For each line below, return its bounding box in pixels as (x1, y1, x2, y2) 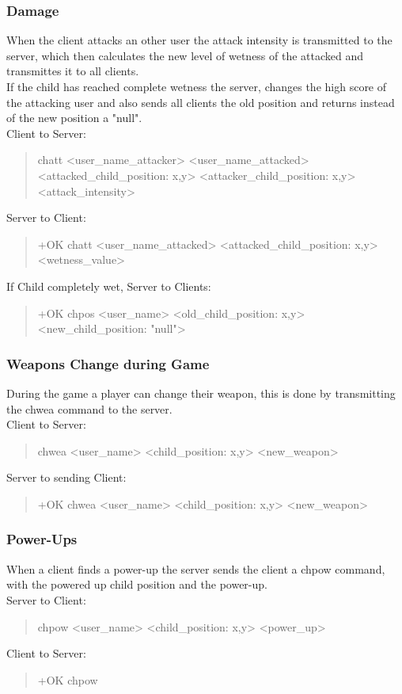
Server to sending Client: (6, 469, 127, 486)
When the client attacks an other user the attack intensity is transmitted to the (6, 32, 393, 48)
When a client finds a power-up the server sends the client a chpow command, (6, 560, 385, 577)
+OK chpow (37, 671, 98, 688)
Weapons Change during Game (6, 353, 210, 373)
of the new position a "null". (6, 109, 142, 126)
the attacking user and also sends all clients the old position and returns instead (6, 93, 395, 110)
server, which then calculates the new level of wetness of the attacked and (6, 47, 364, 63)
